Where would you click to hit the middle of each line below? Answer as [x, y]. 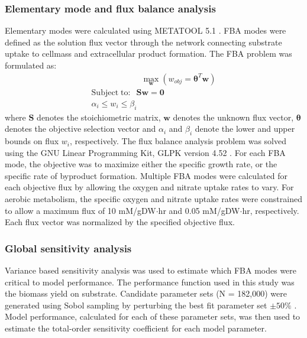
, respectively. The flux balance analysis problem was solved [178, 141]
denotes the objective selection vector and [80, 129]
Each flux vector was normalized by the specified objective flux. [120, 222]
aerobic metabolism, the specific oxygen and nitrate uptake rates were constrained [153, 199]
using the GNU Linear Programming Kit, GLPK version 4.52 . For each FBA [145, 152]
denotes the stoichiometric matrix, [99, 117]
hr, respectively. [271, 210]
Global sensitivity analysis [68, 248]
